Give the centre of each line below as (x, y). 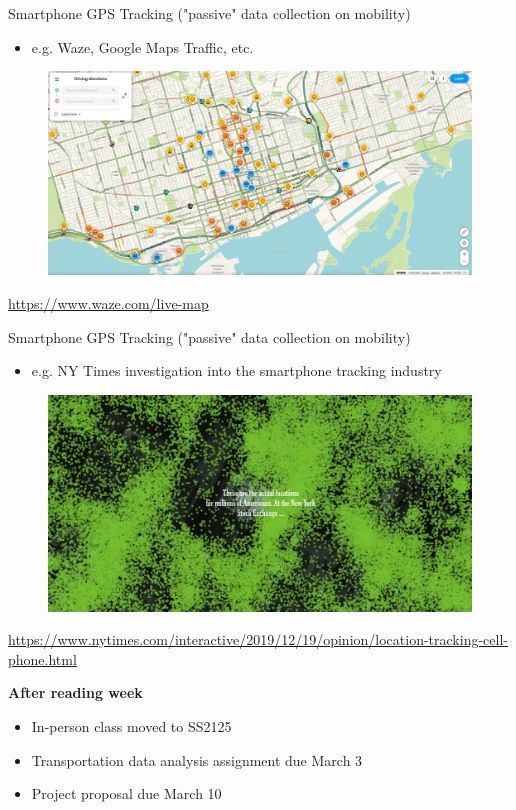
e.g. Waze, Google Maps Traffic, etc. (142, 46)
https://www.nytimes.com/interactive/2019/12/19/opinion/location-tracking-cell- (258, 639)
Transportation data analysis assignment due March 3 (197, 759)
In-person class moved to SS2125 (131, 726)
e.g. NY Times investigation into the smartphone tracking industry (236, 370)
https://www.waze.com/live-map (108, 302)
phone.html (42, 658)
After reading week (75, 692)
